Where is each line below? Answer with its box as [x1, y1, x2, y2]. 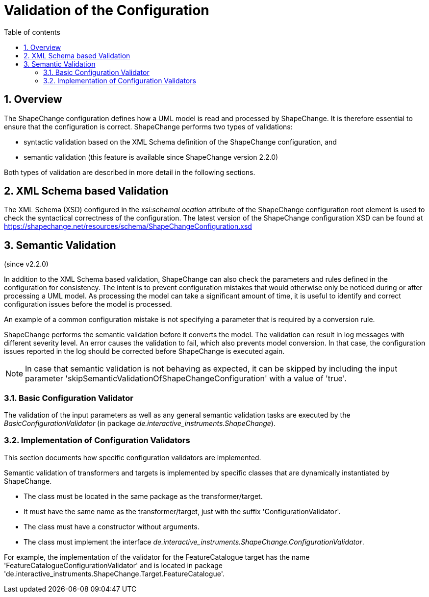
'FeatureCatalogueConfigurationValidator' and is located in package [4, 561, 223, 570]
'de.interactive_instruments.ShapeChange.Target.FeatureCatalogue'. [4, 569, 225, 578]
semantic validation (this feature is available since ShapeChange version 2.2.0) [24, 152, 278, 161]
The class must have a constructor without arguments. [24, 522, 200, 531]
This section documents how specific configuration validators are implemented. [4, 453, 261, 462]
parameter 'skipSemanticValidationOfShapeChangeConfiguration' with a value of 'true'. [25, 373, 347, 384]
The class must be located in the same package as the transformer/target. [24, 492, 263, 500]
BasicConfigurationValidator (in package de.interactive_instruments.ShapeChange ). [4, 419, 276, 428]
